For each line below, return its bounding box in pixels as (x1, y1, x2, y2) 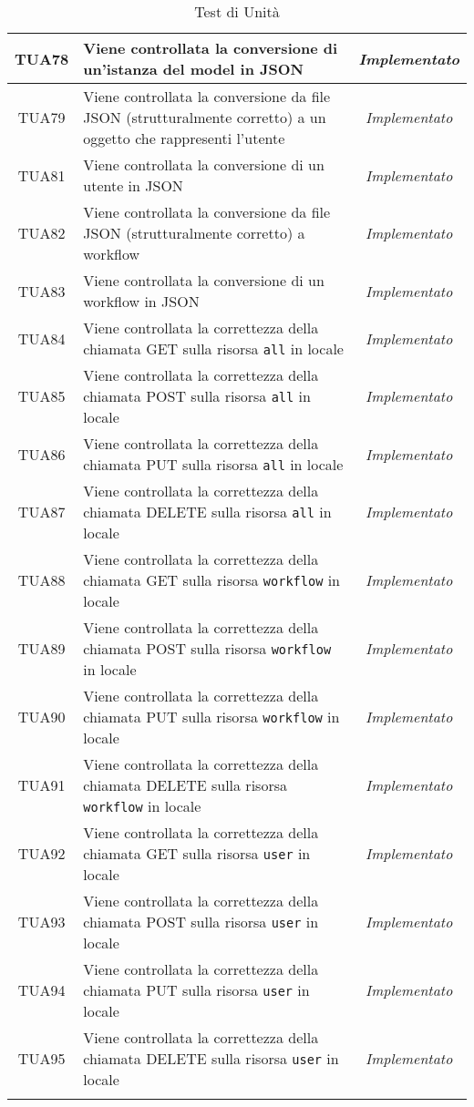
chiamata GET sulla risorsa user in (83, 843, 311, 864)
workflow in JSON (83, 291, 200, 312)
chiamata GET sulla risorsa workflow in (83, 569, 341, 590)
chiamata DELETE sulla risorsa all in (83, 501, 332, 522)
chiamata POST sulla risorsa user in (83, 911, 319, 932)
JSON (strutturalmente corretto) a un (83, 107, 326, 128)
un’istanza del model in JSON (83, 58, 304, 79)
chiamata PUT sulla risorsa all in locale (83, 454, 344, 475)
